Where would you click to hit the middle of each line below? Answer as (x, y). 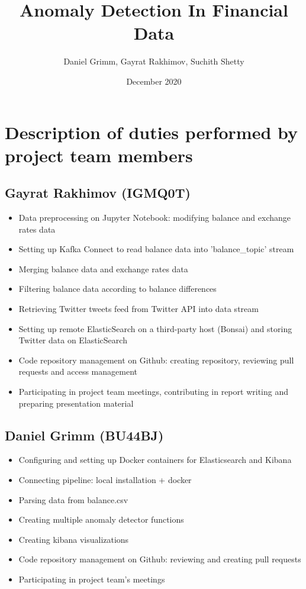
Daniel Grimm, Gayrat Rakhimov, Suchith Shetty (154, 61)
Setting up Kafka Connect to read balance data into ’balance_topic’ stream (156, 249)
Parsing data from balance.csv (73, 499)
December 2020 (154, 81)
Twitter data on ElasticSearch (73, 340)
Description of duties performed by (152, 132)
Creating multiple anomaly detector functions (101, 519)
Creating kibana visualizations (74, 539)
